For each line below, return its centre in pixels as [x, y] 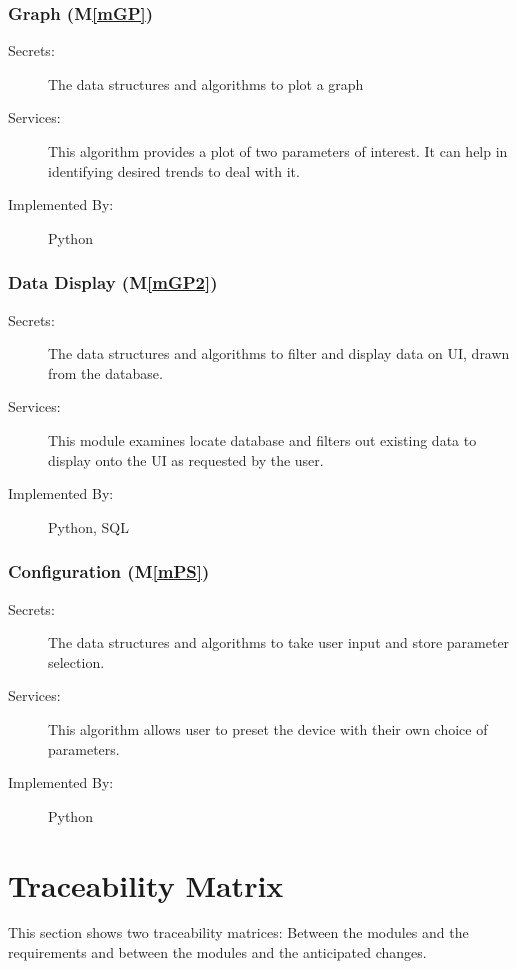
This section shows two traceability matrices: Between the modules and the [238, 932]
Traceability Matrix [146, 884]
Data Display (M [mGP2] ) [113, 282]
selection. [76, 661]
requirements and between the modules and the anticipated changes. [217, 952]
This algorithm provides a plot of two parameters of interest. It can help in [278, 151]
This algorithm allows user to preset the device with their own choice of [268, 728]
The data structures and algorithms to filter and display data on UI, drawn [279, 353]
